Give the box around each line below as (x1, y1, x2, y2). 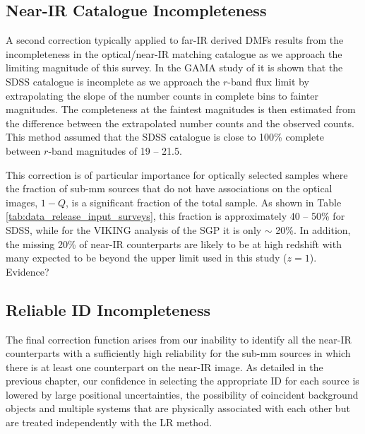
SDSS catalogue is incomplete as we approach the (6, 74, 220, 88)
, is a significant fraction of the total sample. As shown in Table (66, 194, 342, 209)
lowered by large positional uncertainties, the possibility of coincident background (6, 387, 359, 401)
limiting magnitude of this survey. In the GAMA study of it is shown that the (6, 60, 343, 75)
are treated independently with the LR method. (6, 415, 213, 430)
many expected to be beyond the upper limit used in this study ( (6, 250, 287, 265)
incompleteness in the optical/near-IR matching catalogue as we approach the (6, 46, 342, 61)
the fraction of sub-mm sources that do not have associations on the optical (6, 181, 333, 196)
